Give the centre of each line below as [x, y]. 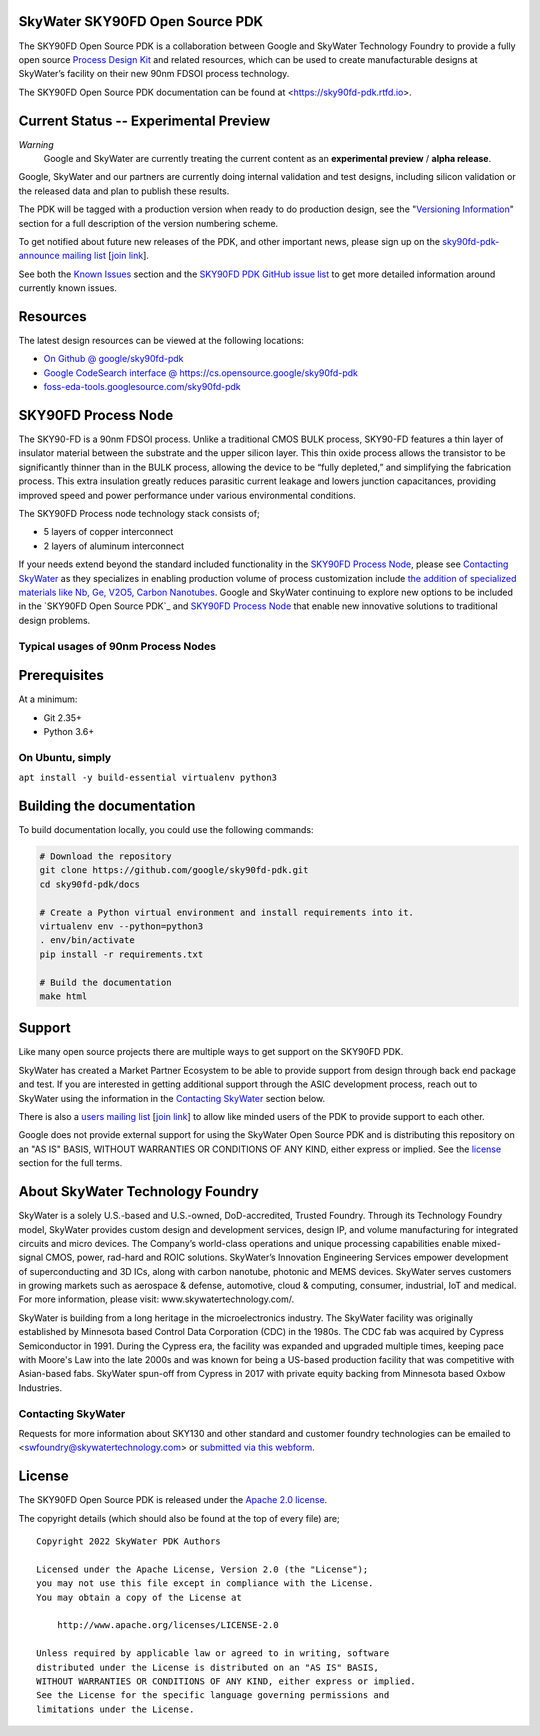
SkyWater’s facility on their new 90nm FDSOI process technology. [154, 74]
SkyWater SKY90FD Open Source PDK [141, 21]
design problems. [54, 620]
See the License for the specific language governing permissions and [213, 1695]
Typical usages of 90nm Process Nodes [117, 646]
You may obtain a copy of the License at [139, 1597]
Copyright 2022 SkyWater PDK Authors [129, 1541]
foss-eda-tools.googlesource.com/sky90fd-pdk [142, 387]
